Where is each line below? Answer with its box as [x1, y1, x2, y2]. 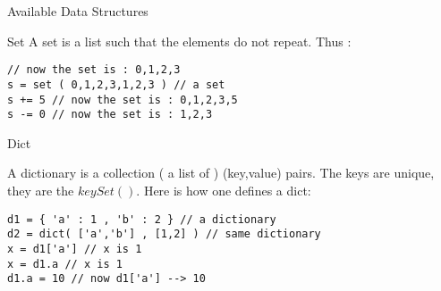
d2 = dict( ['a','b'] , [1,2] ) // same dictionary [7, 228, 321, 241]
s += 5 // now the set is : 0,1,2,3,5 [7, 93, 238, 106]
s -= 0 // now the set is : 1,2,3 [7, 108, 213, 121]
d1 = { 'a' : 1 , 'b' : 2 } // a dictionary [7, 212, 276, 226]
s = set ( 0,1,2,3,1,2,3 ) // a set [7, 78, 225, 91]
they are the [7, 181, 74, 199]
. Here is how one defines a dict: [136, 181, 311, 199]
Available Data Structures [7, 2, 148, 20]
